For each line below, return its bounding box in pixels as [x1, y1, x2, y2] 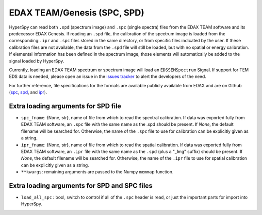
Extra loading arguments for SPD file [9, 102, 121, 110]
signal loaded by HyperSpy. [9, 58, 64, 64]
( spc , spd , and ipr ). [9, 90, 47, 95]
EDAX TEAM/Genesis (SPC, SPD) [9, 7, 145, 18]
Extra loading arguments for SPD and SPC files [9, 182, 153, 190]
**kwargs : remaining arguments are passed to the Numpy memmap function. [21, 169, 174, 175]
